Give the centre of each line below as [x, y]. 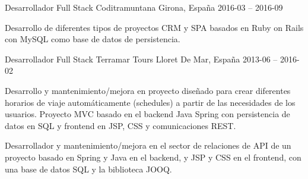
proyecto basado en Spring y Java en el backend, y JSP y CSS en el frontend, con [153, 157]
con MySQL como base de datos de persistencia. [93, 39]
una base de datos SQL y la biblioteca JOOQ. [88, 169]
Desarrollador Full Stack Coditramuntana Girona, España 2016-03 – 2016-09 [144, 7]
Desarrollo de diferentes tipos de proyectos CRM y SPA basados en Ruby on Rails [154, 27]
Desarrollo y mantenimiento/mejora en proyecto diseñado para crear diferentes [148, 90]
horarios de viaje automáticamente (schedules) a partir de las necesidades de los [150, 102]
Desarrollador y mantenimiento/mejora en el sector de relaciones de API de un [148, 145]
